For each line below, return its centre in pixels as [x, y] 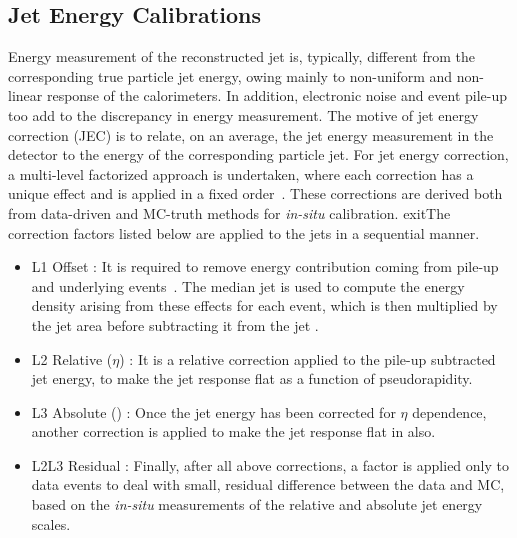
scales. [51, 523]
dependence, [449, 411]
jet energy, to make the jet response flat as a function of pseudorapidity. [252, 378]
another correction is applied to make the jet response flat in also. [233, 431]
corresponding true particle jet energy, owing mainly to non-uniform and [230, 75]
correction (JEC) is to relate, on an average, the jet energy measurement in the [251, 134]
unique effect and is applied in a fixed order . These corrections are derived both [255, 193]
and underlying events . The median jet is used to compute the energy [248, 285]
